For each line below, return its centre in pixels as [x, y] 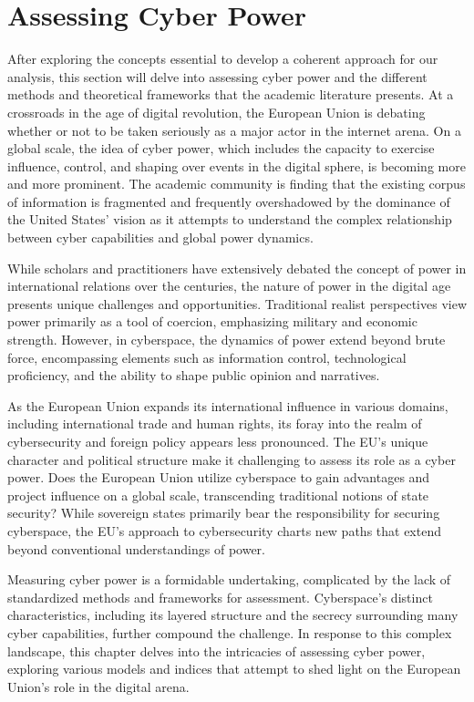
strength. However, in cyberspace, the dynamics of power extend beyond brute [227, 340]
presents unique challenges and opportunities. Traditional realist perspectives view [237, 303]
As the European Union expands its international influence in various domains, [228, 405]
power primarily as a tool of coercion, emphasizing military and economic [212, 321]
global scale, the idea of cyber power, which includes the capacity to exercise [221, 148]
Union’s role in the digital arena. [98, 686]
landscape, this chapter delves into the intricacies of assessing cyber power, [216, 650]
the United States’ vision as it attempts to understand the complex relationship [230, 219]
